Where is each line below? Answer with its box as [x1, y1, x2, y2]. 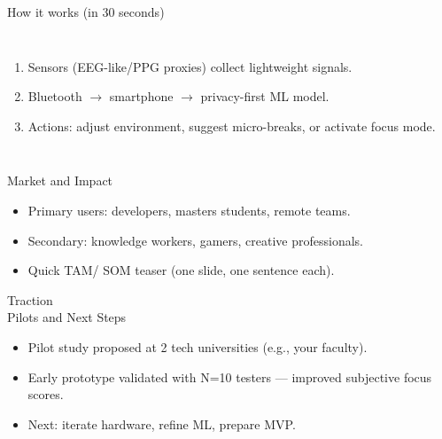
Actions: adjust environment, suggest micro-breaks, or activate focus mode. [27, 116, 436, 135]
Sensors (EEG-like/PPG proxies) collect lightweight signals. [27, 57, 353, 75]
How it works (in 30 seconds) [7, 3, 165, 20]
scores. [27, 385, 64, 404]
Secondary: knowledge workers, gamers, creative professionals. [27, 231, 364, 249]
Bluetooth [27, 87, 82, 106]
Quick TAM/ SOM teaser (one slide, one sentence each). [27, 261, 335, 279]
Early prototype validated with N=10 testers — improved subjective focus [27, 367, 432, 386]
